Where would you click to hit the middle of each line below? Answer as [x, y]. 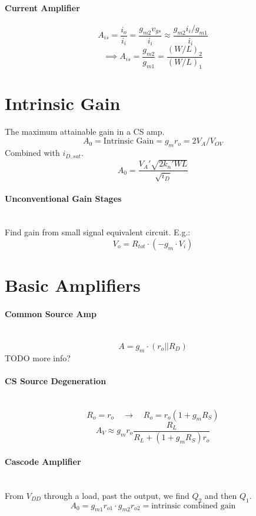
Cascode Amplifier [43, 462]
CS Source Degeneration [56, 380]
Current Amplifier [42, 7]
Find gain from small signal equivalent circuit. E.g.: [98, 232]
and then [221, 495]
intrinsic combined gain [194, 506]
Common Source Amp [51, 313]
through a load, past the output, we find [117, 495]
